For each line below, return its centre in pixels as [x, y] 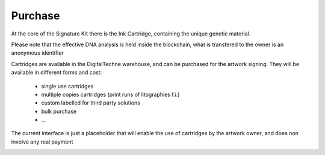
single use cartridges [67, 86]
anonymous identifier [38, 53]
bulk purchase [59, 111]
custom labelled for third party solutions [91, 103]
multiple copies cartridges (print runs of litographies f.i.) [110, 94]
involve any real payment [42, 142]
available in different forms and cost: [57, 73]
